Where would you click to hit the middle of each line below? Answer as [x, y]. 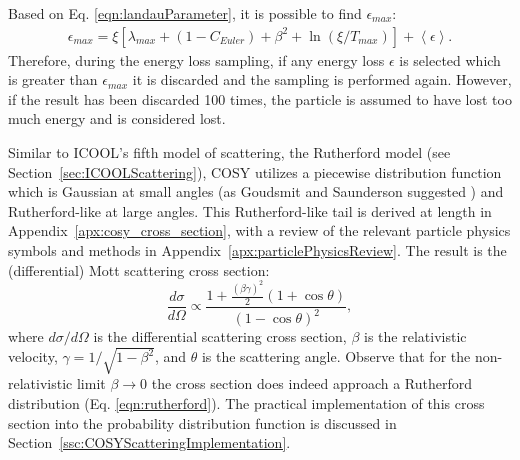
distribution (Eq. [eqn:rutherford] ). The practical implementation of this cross [246, 402]
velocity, [33, 356]
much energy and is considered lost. [117, 118]
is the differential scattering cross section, [220, 336]
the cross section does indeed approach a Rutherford [312, 383]
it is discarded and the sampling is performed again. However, [322, 79]
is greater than [53, 79]
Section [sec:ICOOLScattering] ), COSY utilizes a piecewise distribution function [255, 171]
